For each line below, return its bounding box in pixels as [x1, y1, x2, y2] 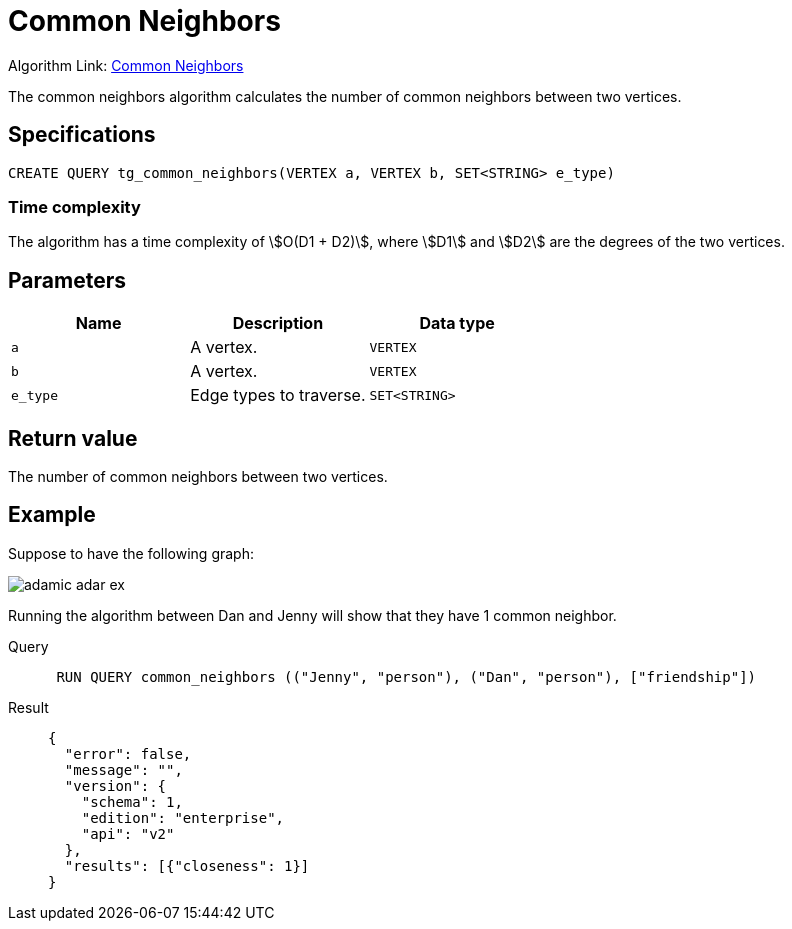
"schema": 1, [81, 793, 183, 810]
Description [232, 313, 324, 334]
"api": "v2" [81, 825, 175, 842]
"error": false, [64, 745, 192, 762]
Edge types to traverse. [190, 385, 366, 406]
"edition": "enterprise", [81, 809, 285, 826]
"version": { [64, 777, 167, 794]
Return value [8, 425, 138, 451]
